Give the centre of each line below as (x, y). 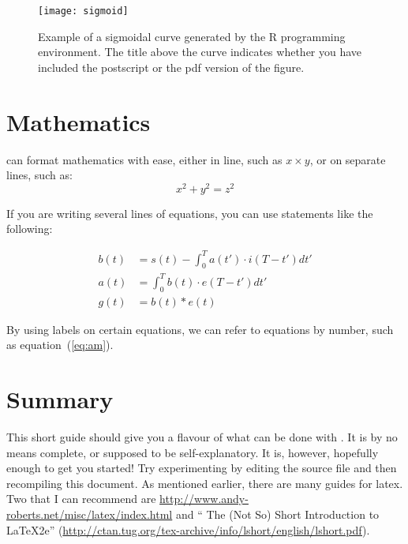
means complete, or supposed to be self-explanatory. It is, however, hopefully (193, 452)
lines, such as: (39, 175)
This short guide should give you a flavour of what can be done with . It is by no (202, 437)
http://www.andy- (204, 499)
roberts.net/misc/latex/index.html (90, 514)
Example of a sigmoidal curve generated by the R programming (192, 36)
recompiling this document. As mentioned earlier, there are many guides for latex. (205, 483)
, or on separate (348, 159)
